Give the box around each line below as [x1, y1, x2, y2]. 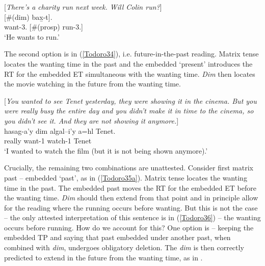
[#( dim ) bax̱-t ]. [4, 11, 52, 22]
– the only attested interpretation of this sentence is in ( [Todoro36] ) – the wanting [4, 212, 261, 223]
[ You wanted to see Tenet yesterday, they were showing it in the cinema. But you [4, 95, 257, 106]
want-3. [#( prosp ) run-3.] [4, 21, 83, 32]
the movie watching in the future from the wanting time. [4, 78, 181, 89]
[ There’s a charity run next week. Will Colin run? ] [4, 2, 162, 12]
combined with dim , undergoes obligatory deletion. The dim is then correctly [4, 242, 244, 253]
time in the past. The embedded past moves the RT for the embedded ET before [4, 182, 256, 193]
